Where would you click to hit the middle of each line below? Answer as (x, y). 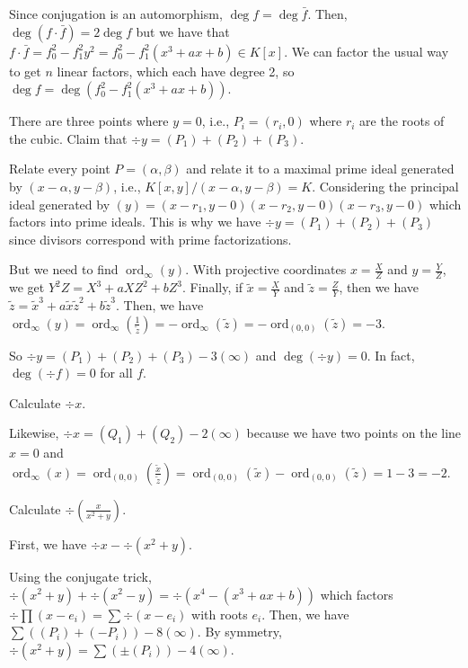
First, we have (48, 543)
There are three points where (89, 121)
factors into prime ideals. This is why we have (135, 222)
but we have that (183, 31)
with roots (220, 614)
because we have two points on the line (354, 433)
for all (116, 373)
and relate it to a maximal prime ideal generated (320, 169)
